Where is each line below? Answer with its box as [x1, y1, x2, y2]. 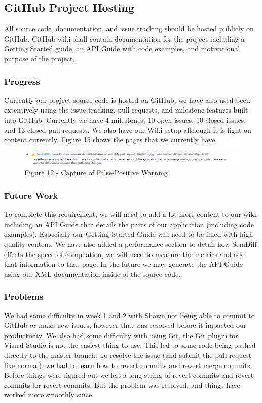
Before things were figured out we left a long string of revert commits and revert [4, 370, 254, 380]
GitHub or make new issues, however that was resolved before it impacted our [4, 320, 247, 331]
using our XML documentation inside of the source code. [4, 268, 181, 279]
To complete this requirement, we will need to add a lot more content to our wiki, [4, 209, 258, 219]
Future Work [4, 189, 58, 201]
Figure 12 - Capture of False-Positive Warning [24, 167, 168, 178]
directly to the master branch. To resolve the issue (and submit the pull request [4, 349, 252, 360]
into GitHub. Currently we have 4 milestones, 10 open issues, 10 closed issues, [4, 114, 246, 125]
